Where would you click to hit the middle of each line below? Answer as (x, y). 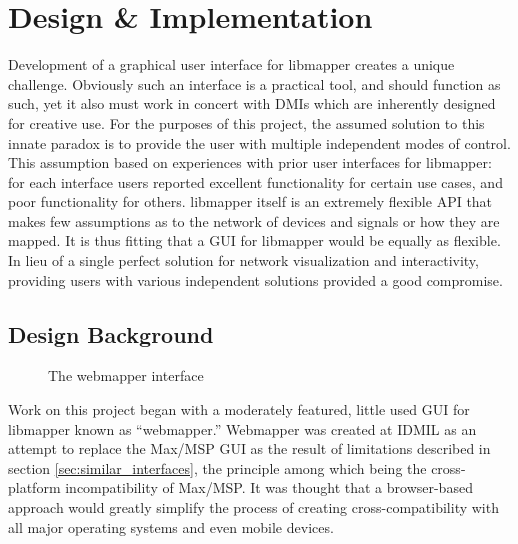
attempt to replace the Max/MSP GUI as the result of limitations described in (249, 448)
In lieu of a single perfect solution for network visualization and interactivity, (243, 260)
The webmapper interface (126, 375)
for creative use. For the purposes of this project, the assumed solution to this (246, 122)
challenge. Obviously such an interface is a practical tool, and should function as (254, 83)
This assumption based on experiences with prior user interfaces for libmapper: (250, 162)
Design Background (111, 333)
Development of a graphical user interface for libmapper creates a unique (231, 64)
